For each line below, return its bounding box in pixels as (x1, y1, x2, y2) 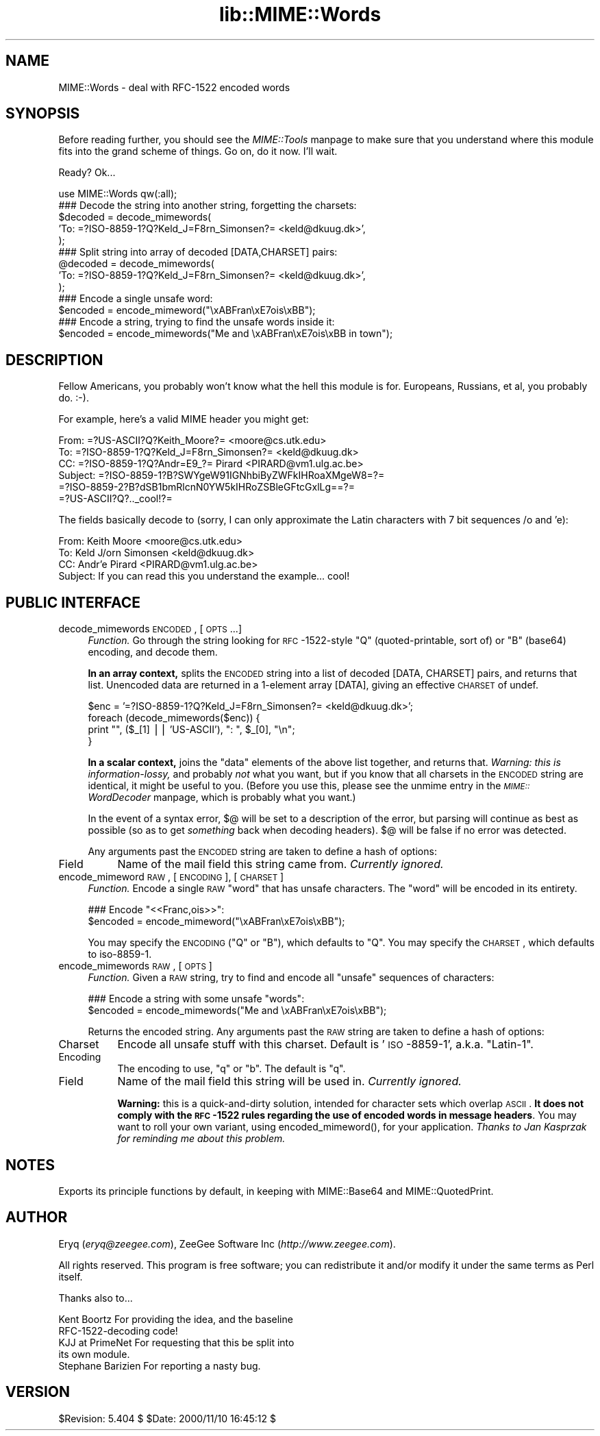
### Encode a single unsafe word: (58, 293, 213, 305)
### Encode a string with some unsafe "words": (88, 993, 305, 1005)
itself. (58, 1270, 83, 1283)
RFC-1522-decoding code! (58, 1324, 178, 1337)
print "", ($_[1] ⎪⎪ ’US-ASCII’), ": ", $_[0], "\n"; (88, 723, 295, 736)
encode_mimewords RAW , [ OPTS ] (58, 960, 212, 972)
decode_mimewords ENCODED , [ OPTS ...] (58, 623, 242, 635)
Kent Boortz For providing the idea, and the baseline (58, 1313, 293, 1325)
